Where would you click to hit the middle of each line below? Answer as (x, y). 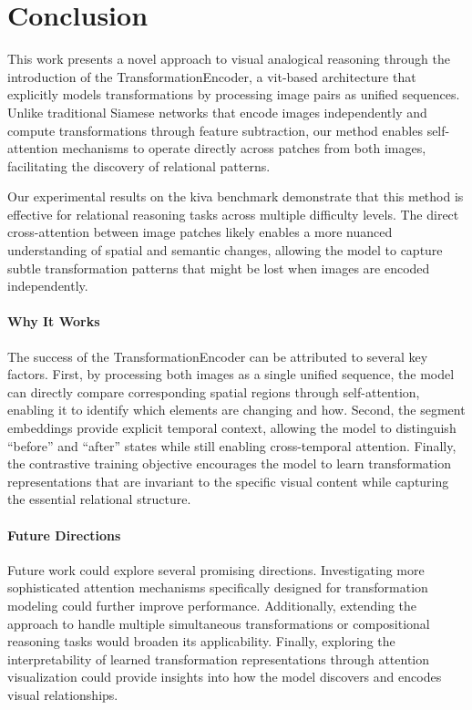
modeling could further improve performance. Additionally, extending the (212, 605)
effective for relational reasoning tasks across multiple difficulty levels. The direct (233, 214)
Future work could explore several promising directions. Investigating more (216, 569)
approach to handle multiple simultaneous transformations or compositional (219, 623)
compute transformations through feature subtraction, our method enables (215, 130)
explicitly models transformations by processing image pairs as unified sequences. (234, 94)
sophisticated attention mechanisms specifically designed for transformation (218, 587)
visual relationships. (63, 694)
